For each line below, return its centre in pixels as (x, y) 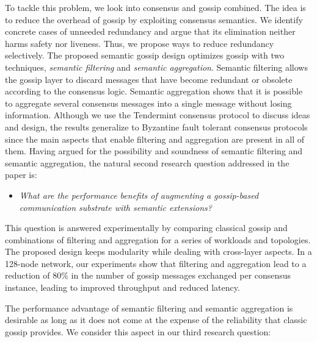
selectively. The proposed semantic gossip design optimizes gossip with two (145, 55)
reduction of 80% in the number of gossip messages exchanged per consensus (148, 275)
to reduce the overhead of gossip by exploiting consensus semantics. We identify (154, 19)
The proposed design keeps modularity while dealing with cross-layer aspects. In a (158, 251)
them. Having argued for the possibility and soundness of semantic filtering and (154, 151)
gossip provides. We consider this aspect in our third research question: (138, 331)
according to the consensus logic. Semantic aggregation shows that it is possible (154, 91)
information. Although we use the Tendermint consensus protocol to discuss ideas (158, 115)
